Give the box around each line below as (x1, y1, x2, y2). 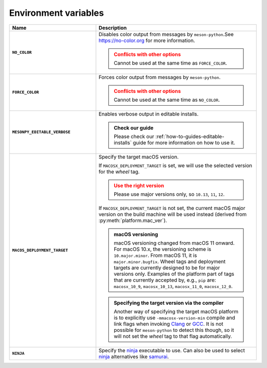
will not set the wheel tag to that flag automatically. (114, 332, 232, 339)
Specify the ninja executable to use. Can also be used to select (98, 347, 245, 354)
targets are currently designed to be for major (114, 264, 220, 271)
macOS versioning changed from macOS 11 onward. (114, 240, 235, 246)
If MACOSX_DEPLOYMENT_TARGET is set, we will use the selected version (98, 162, 252, 169)
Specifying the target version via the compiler (114, 299, 224, 306)
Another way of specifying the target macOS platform (114, 308, 238, 315)
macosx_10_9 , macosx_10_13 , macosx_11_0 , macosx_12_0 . (114, 283, 233, 289)
